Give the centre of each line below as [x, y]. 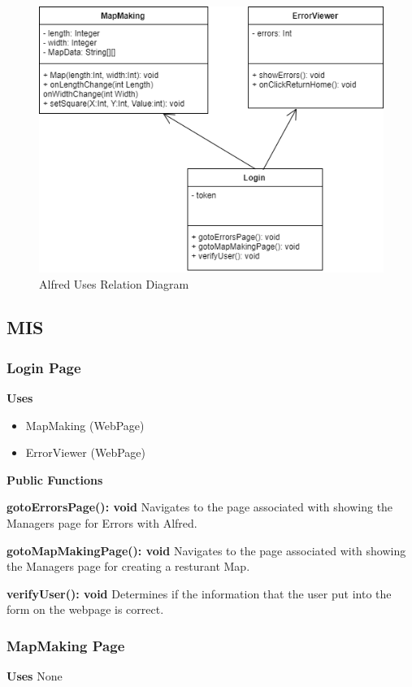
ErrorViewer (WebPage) [85, 452]
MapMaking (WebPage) [85, 425]
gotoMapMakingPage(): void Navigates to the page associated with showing [206, 550]
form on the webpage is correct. [85, 609]
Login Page [44, 367]
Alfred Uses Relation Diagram [114, 283]
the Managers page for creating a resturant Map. [128, 566]
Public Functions [55, 479]
